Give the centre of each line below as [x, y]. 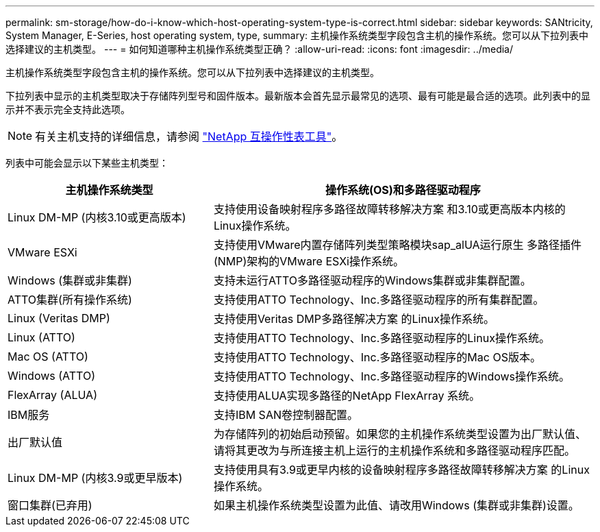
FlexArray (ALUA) [52, 395]
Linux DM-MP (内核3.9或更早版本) [95, 478]
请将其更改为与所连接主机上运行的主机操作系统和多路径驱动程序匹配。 [394, 450]
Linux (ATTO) [41, 337]
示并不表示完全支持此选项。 [68, 109]
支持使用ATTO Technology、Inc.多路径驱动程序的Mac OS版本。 [377, 357]
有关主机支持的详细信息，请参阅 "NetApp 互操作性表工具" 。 [189, 136]
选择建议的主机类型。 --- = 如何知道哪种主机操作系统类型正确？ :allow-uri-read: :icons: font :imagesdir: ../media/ [260, 49]
